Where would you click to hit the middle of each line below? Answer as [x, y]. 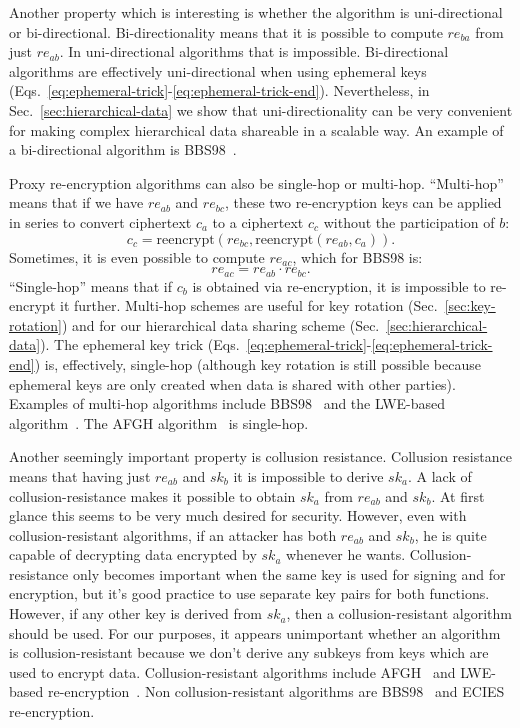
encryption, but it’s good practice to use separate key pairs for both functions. [249, 593]
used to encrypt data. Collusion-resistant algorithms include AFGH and [232, 671]
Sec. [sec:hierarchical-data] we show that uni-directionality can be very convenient [261, 109]
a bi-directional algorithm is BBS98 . [123, 149]
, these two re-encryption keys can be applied [363, 202]
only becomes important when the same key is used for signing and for [289, 573]
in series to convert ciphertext [100, 221]
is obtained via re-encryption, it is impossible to [339, 285]
